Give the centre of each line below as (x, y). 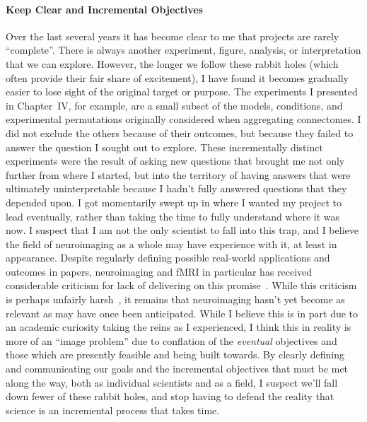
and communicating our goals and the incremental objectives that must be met (177, 369)
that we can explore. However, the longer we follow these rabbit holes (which (172, 63)
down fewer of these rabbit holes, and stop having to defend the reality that (170, 396)
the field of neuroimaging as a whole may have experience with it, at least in (171, 244)
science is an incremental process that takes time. (113, 410)
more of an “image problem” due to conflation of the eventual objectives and (171, 340)
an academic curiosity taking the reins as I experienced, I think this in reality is (179, 327)
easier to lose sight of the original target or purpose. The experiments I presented (182, 92)
